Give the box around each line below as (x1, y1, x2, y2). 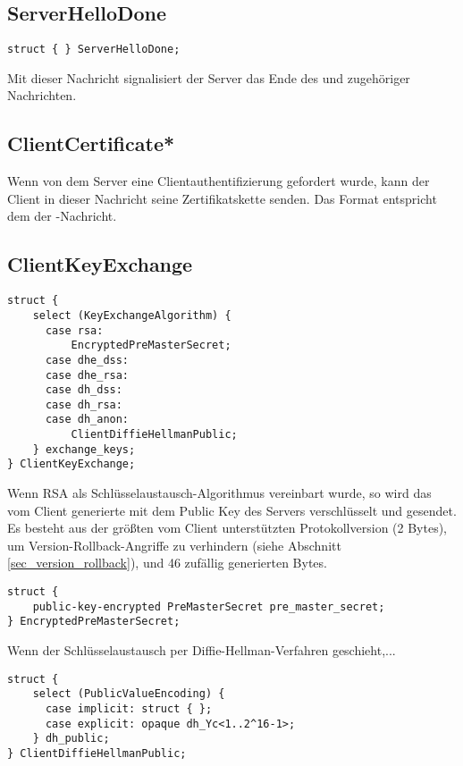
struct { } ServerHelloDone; (7, 43, 181, 56)
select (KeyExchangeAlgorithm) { (32, 308, 231, 322)
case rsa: (45, 324, 104, 337)
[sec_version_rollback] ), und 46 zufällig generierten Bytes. (7, 553, 327, 572)
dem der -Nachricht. (7, 206, 117, 225)
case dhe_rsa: (45, 368, 130, 382)
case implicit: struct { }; (45, 702, 213, 715)
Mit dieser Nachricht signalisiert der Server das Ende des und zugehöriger (7, 68, 410, 87)
